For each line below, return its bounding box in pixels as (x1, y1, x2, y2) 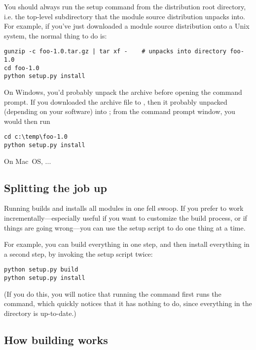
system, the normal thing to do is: (4, 30, 107, 40)
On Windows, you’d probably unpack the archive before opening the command (4, 87, 242, 97)
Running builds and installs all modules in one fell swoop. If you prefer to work (4, 203, 244, 213)
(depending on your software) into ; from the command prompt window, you (4, 106, 235, 117)
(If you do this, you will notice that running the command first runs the (4, 288, 221, 299)
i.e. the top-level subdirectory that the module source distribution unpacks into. (4, 11, 245, 21)
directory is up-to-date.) (4, 308, 76, 318)
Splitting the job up (4, 180, 107, 195)
